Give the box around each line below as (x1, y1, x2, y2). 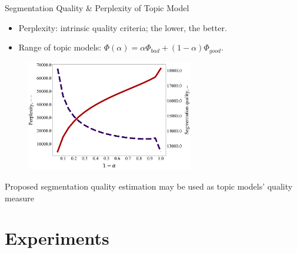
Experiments (5, 226, 109, 250)
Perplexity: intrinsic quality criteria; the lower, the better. (18, 21, 227, 33)
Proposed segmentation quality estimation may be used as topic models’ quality (5, 180, 293, 193)
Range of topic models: (18, 41, 102, 53)
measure (5, 191, 34, 204)
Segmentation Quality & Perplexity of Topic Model (5, 2, 189, 14)
